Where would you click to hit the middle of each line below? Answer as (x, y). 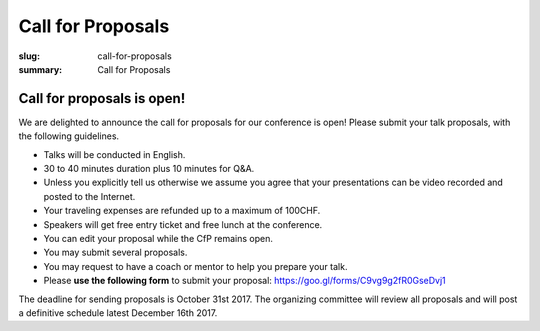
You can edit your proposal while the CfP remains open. (158, 238)
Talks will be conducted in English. (114, 154)
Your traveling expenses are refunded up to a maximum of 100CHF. (182, 211)
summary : (40, 69)
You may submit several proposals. (115, 252)
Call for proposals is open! (102, 98)
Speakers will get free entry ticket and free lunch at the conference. (183, 224)
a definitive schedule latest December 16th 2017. (118, 312)
